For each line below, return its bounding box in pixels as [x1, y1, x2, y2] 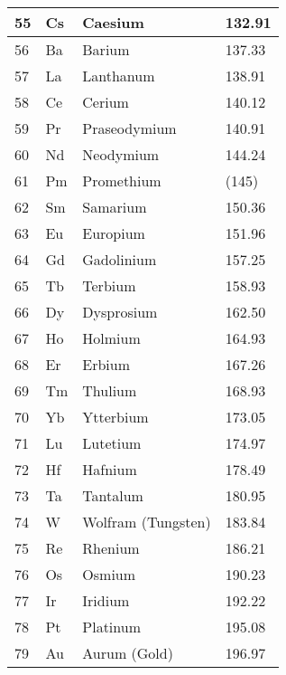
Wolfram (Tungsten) [82, 511, 211, 532]
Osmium [82, 564, 136, 585]
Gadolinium [82, 249, 157, 270]
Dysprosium [82, 301, 158, 322]
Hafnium [82, 459, 137, 480]
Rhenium [82, 537, 140, 558]
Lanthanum [82, 65, 155, 86]
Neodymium [82, 144, 160, 165]
